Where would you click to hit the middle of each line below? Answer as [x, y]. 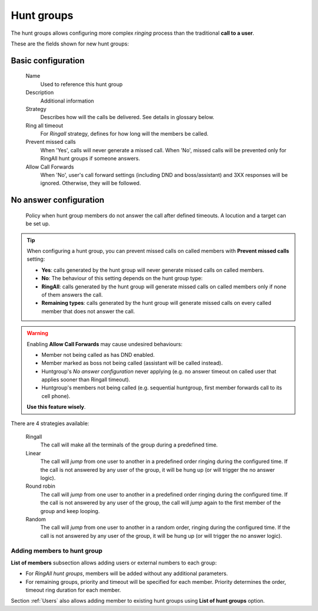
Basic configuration [48, 60]
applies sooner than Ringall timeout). [86, 380]
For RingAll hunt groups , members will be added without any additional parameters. [127, 574]
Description [40, 93]
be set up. [38, 224]
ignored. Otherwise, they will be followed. [91, 183]
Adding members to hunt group [57, 551]
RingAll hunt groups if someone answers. [90, 159]
